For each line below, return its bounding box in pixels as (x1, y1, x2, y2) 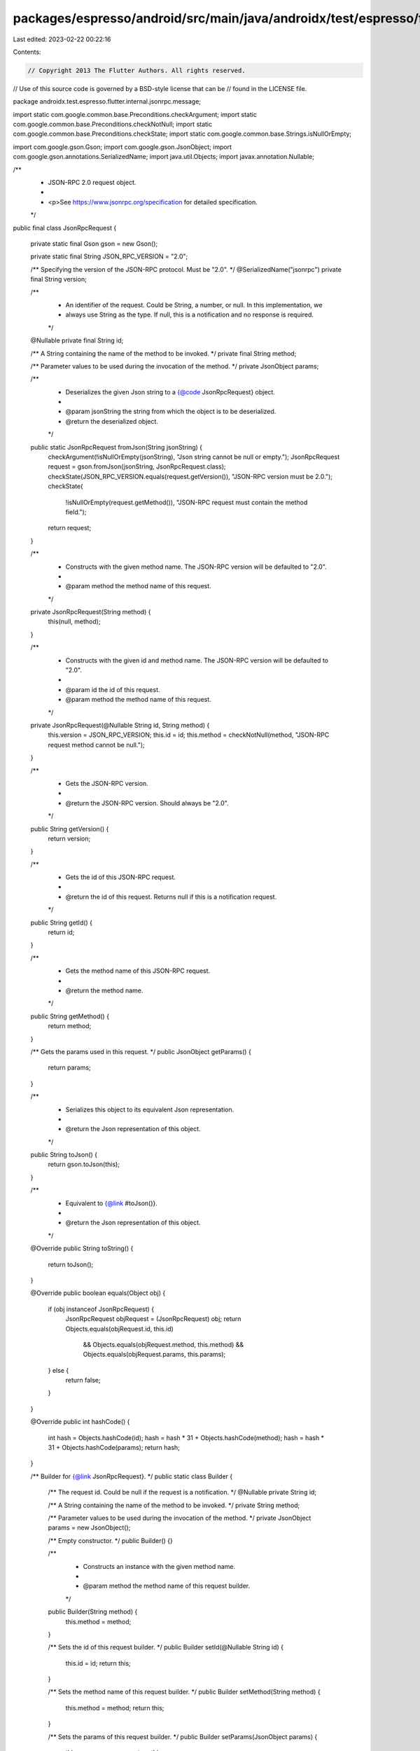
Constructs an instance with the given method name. (83, 1562, 236, 1570)
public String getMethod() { (30, 1012, 110, 1020)
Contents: (13, 48, 41, 56)
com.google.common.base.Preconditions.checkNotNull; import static (13, 120, 213, 129)
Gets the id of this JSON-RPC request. (65, 873, 176, 882)
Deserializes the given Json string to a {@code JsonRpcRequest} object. (65, 387, 276, 396)
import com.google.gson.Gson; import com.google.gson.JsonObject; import (13, 142, 232, 151)
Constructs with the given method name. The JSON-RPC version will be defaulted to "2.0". (65, 562, 327, 571)
